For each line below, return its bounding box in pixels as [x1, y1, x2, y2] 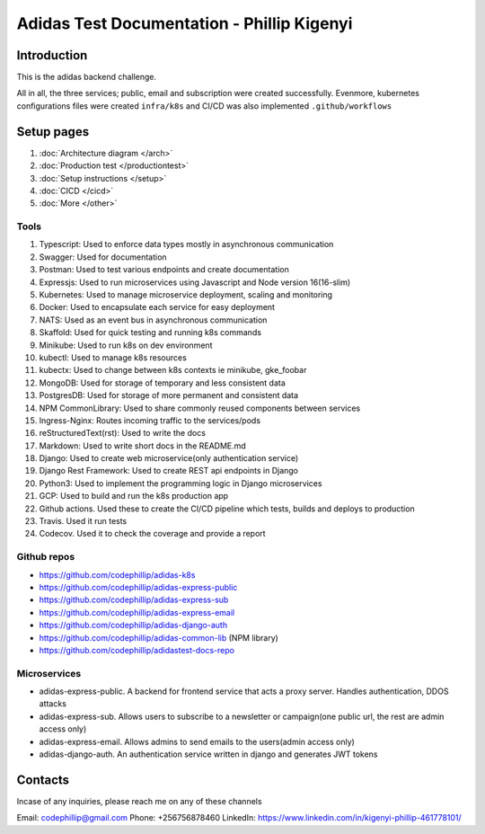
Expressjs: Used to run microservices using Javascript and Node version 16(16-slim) [39, 277, 351, 288]
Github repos [16, 551, 75, 563]
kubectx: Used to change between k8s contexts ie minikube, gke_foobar [39, 365, 307, 376]
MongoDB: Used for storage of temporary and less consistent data [39, 377, 287, 388]
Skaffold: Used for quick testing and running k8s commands [39, 327, 262, 338]
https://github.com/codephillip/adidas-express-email [39, 607, 235, 617]
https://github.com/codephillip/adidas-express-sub [39, 594, 229, 606]
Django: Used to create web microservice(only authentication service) [39, 453, 299, 464]
